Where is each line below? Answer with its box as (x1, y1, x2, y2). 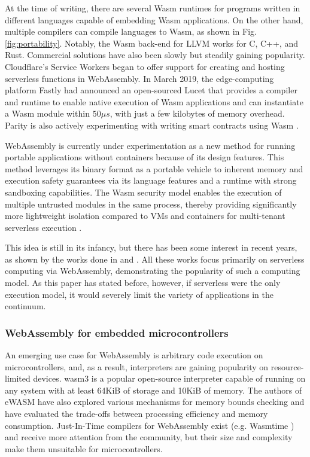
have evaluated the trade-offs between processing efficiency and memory (5, 407, 268, 420)
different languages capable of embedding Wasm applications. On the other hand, (5, 13, 303, 26)
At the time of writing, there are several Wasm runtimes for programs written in (5, 2, 300, 14)
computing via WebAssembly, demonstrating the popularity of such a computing (5, 264, 300, 277)
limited (5, 372, 31, 385)
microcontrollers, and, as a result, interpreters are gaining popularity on (5, 360, 269, 373)
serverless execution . (5, 221, 82, 233)
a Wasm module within (5, 107, 90, 120)
